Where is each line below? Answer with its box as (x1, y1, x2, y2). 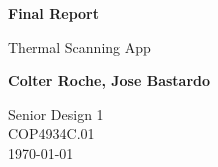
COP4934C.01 (8, 123, 95, 144)
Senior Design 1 (8, 103, 104, 124)
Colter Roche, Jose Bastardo (8, 70, 211, 91)
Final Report (8, 3, 99, 23)
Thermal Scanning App (8, 36, 151, 57)
